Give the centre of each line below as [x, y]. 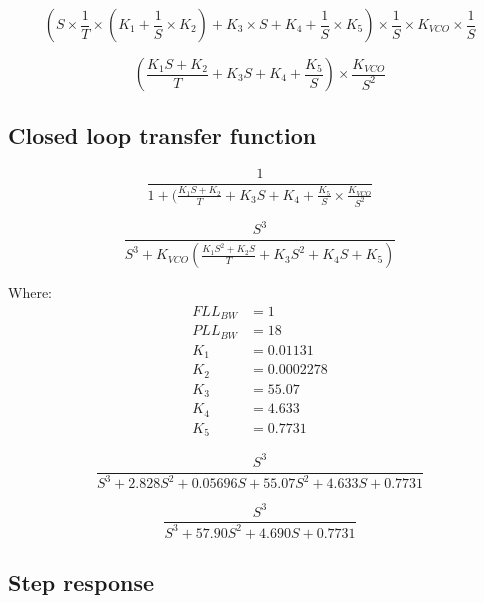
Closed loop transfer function [162, 135]
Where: [30, 292]
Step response [81, 582]
